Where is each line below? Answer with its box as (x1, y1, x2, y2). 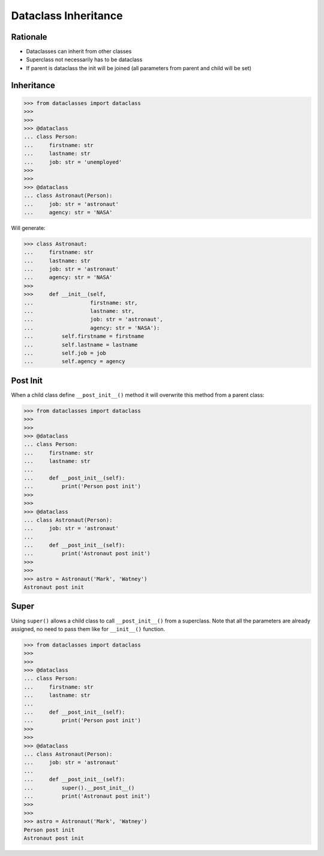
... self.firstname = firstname (23, 333, 144, 340)
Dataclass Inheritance (11, 9, 123, 22)
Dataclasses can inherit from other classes (26, 48, 132, 55)
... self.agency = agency (23, 358, 125, 365)
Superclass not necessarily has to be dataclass (26, 56, 143, 63)
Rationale (11, 32, 47, 42)
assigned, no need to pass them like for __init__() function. (11, 625, 165, 633)
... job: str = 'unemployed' (23, 158, 122, 165)
